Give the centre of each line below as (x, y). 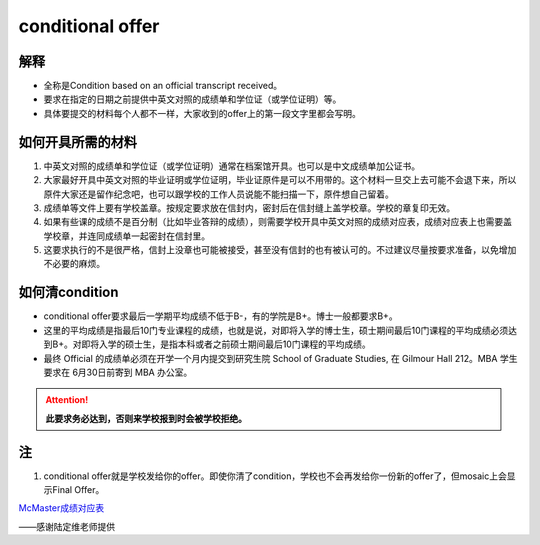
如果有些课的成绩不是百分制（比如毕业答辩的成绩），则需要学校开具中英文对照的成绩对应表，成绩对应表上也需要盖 (277, 222)
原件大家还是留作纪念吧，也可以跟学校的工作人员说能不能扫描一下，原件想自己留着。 (218, 194)
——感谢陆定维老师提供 (66, 526)
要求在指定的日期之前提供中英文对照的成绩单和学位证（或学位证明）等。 (192, 99)
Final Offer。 (78, 490)
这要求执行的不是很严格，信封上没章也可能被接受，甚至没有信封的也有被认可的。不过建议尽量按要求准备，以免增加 (280, 250)
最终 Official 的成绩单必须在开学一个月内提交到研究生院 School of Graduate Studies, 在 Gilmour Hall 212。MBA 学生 (280, 358)
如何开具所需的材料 (77, 141)
